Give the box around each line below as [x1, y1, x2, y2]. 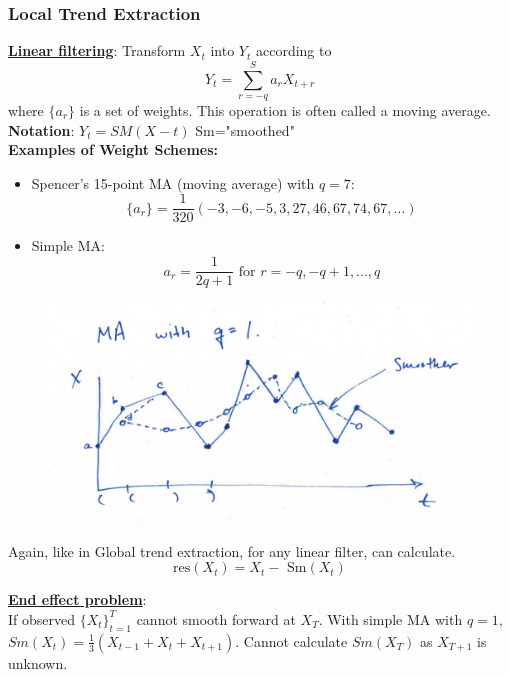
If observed [8, 608, 76, 629]
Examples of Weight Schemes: [8, 139, 219, 160]
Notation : [8, 119, 75, 140]
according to [255, 40, 332, 61]
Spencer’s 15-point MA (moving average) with [31, 172, 315, 193]
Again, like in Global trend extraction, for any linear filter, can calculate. [8, 540, 456, 561]
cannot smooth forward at [136, 608, 296, 629]
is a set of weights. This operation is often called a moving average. [79, 100, 491, 120]
